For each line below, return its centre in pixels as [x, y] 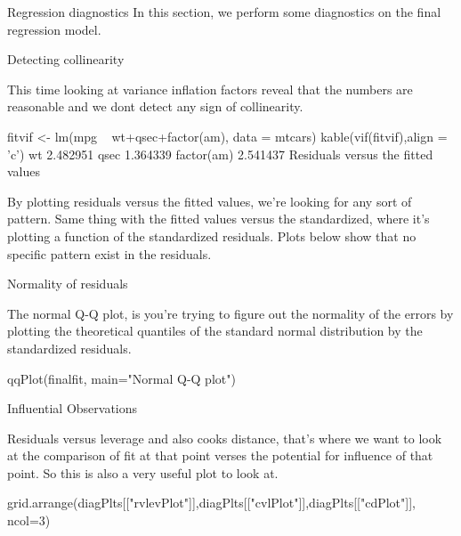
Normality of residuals [68, 284]
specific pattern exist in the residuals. [109, 253]
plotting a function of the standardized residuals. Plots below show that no [212, 236]
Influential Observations [73, 408]
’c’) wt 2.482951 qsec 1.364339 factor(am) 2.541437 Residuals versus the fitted [220, 154]
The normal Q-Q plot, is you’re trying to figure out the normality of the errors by [230, 313]
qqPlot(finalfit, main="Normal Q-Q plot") [121, 378]
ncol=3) [29, 520]
